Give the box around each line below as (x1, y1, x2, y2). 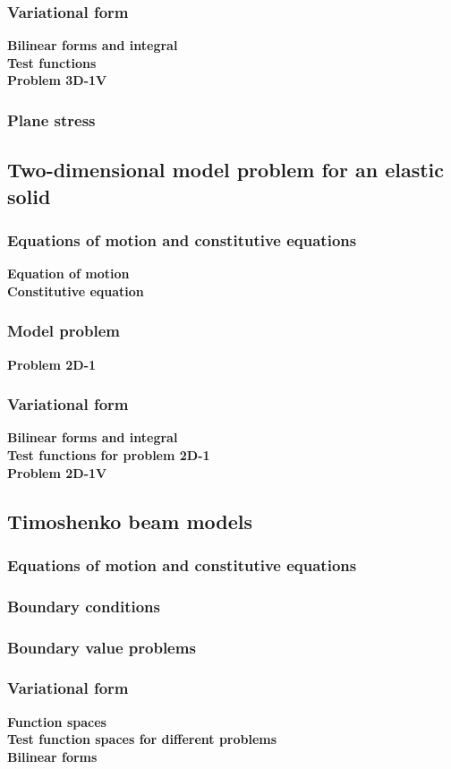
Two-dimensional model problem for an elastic (7, 156, 444, 184)
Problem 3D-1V (7, 71, 107, 90)
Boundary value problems (7, 636, 196, 658)
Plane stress (7, 108, 96, 131)
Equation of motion (7, 264, 130, 283)
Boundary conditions (7, 594, 160, 617)
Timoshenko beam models (7, 507, 252, 534)
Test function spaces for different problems (7, 730, 277, 748)
